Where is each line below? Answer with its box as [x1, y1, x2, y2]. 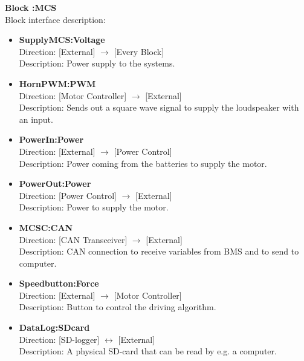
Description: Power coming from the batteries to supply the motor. [19, 157, 267, 169]
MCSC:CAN [19, 221, 73, 233]
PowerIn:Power [19, 133, 84, 146]
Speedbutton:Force [19, 277, 99, 290]
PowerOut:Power [19, 177, 91, 190]
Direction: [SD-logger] [19, 333, 100, 345]
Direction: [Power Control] [19, 189, 117, 201]
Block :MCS [5, 1, 57, 13]
